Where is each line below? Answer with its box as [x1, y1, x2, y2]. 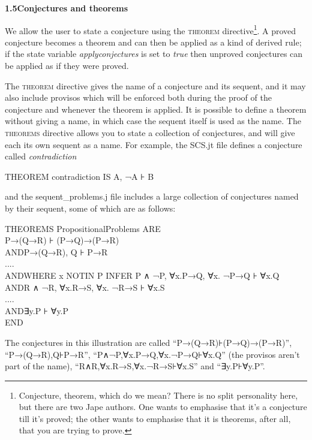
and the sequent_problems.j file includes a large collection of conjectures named [5, 190, 299, 203]
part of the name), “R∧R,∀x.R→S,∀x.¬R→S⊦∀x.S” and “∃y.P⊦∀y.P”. [5, 360, 265, 372]
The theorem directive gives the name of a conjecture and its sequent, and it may [5, 79, 306, 92]
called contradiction [5, 150, 77, 162]
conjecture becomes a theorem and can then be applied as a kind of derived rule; [5, 35, 302, 48]
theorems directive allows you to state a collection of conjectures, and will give [5, 126, 295, 138]
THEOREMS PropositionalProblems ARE [5, 222, 161, 234]
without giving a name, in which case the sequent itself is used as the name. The [5, 114, 301, 127]
